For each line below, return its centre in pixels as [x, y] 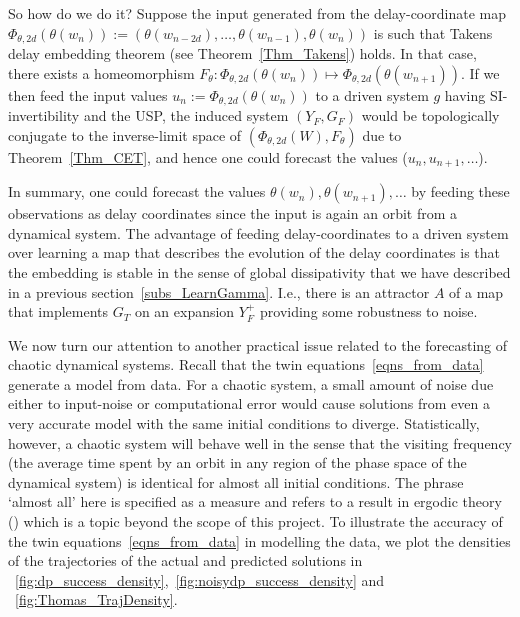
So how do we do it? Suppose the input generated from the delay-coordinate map [257, 13]
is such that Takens [433, 32]
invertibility [44, 115]
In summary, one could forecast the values [137, 191]
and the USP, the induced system [186, 115]
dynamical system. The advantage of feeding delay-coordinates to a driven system [258, 232]
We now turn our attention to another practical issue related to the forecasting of [258, 344]
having [465, 94]
